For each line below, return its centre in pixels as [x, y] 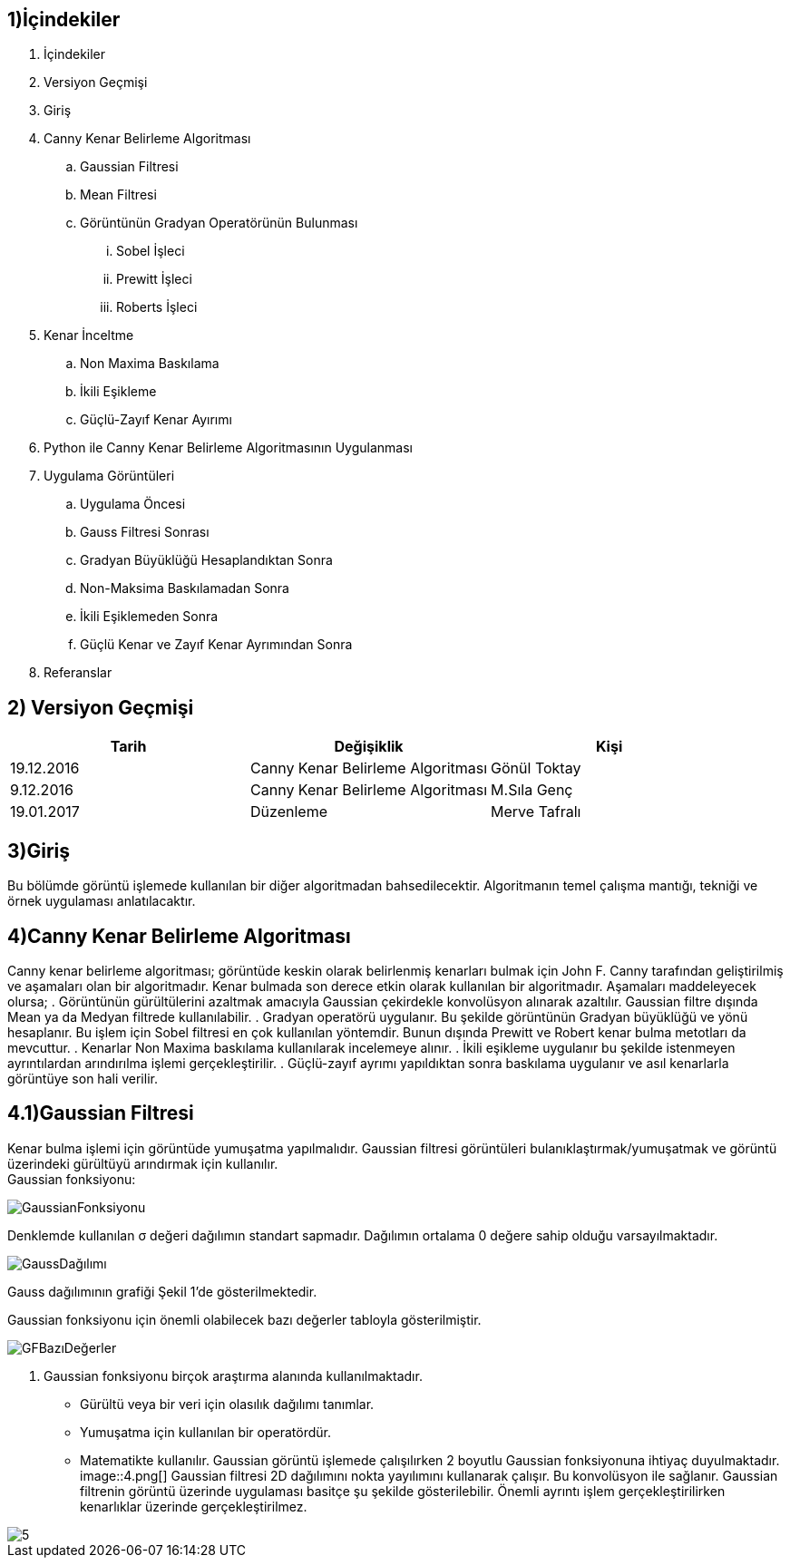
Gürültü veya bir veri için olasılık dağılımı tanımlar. [227, 1404]
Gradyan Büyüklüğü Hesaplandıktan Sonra [206, 560]
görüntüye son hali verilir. [83, 1078]
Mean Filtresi [118, 195]
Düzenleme [289, 812]
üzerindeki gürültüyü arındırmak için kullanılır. [143, 1163]
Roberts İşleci [157, 307]
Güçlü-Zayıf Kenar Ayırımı [156, 420]
